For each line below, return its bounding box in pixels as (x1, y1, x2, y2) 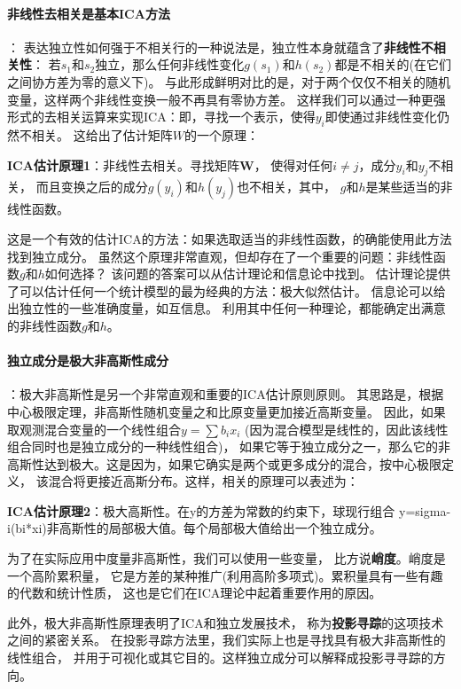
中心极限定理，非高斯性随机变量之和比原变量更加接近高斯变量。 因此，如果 (7, 402, 446, 420)
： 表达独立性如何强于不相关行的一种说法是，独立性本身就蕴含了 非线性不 (7, 37, 434, 56)
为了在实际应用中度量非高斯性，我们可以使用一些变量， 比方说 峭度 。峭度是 (7, 549, 446, 568)
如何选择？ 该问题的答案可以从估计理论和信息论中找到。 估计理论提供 (44, 264, 451, 283)
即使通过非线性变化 (324, 107, 437, 126)
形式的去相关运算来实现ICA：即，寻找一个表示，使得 (7, 107, 316, 126)
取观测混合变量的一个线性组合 (7, 419, 181, 438)
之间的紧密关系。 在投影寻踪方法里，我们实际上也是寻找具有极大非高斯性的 (7, 630, 446, 649)
